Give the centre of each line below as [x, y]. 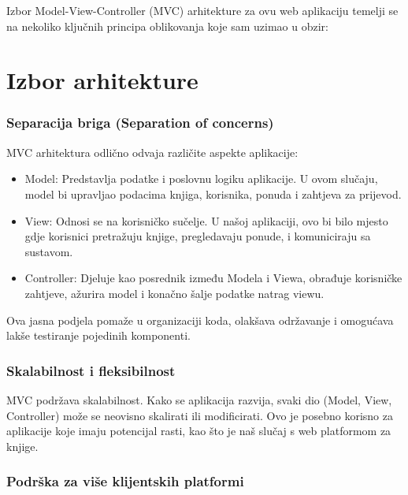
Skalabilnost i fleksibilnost [91, 370]
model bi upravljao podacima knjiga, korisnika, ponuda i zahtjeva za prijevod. [213, 194]
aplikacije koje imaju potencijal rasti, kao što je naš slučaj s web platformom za [199, 431]
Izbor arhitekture [102, 80]
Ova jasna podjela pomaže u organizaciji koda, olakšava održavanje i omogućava [200, 320]
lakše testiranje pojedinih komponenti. [98, 335]
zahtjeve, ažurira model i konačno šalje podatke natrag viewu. [174, 293]
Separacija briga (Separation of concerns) [140, 123]
